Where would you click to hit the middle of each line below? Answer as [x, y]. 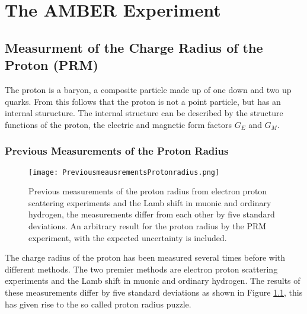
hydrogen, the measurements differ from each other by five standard [152, 214]
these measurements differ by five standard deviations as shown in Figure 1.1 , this [154, 292]
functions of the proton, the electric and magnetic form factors [118, 124]
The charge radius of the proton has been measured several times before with [145, 257]
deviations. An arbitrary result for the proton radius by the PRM [148, 226]
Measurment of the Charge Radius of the [134, 47]
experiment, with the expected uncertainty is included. [128, 237]
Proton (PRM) [52, 65]
